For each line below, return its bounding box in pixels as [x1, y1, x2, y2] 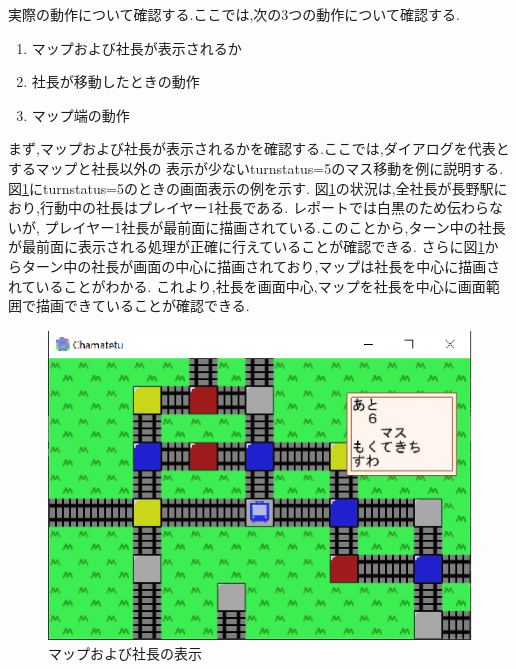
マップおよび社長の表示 [48, 643, 202, 664]
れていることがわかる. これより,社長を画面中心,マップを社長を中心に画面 [8, 275, 486, 296]
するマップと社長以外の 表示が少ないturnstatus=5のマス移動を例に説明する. [8, 157, 504, 178]
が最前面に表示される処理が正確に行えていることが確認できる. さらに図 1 [8, 236, 485, 257]
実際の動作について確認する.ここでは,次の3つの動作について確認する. [8, 4, 460, 24]
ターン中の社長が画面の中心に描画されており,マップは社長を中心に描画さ [21, 255, 501, 276]
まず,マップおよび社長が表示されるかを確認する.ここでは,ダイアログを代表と [8, 138, 510, 159]
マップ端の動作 [31, 104, 130, 125]
